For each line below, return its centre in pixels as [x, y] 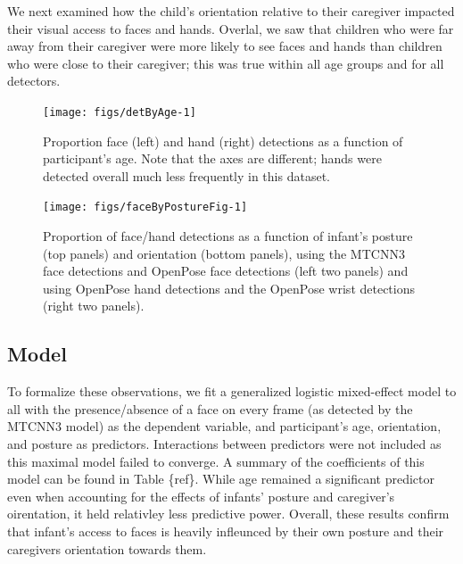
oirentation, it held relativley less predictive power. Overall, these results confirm [228, 514]
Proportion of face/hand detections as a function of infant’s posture [228, 236]
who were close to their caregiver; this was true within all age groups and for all [226, 63]
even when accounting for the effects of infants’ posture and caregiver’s [201, 496]
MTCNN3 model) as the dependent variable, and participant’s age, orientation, [224, 426]
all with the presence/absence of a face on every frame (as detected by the [210, 408]
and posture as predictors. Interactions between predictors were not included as [224, 444]
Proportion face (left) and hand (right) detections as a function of [223, 141]
